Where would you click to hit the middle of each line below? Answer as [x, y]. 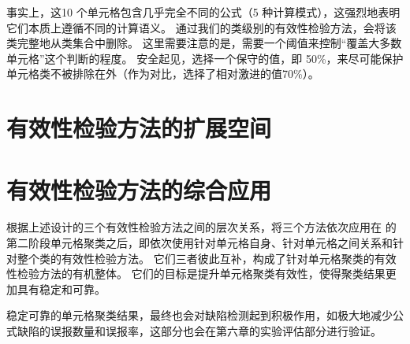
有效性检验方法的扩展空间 [139, 128]
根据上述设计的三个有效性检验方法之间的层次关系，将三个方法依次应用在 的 [201, 227]
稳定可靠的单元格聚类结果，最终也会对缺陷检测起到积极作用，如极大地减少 [199, 315]
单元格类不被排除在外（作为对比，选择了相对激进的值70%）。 [163, 74]
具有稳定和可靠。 [61, 289]
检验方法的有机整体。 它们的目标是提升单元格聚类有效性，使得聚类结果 [201, 274]
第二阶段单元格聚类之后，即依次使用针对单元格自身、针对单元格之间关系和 [199, 243]
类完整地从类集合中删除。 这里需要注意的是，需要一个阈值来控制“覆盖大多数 [204, 43]
